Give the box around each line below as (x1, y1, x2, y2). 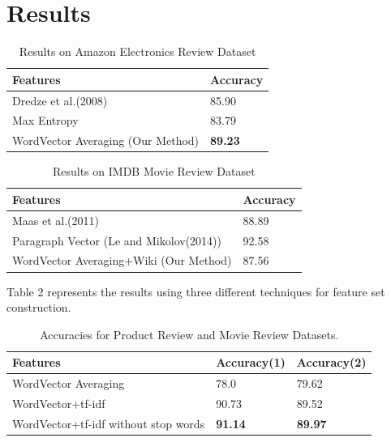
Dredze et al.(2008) (12, 91, 108, 108)
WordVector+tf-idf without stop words (12, 414, 205, 431)
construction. (6, 299, 71, 316)
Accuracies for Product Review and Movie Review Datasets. (40, 325, 339, 342)
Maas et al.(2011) (12, 211, 100, 228)
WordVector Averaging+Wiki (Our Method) (12, 252, 232, 269)
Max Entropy (12, 112, 79, 129)
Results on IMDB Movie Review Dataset (52, 163, 256, 180)
